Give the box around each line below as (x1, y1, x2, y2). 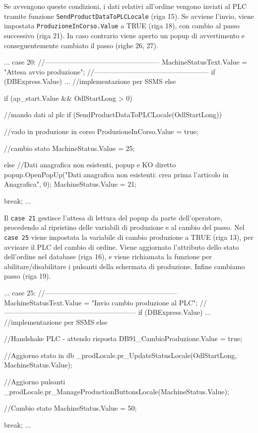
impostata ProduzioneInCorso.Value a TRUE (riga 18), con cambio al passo (4, 20, 240, 31)
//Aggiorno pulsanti (4, 376, 65, 387)
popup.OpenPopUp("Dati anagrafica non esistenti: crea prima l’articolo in (4, 169, 229, 179)
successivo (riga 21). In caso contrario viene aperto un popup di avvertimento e (4, 30, 245, 40)
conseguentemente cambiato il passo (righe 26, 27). (4, 40, 158, 50)
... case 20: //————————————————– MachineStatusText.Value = (4, 57, 248, 67)
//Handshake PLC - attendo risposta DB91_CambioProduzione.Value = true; (4, 333, 243, 344)
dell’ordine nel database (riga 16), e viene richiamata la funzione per (4, 251, 212, 262)
